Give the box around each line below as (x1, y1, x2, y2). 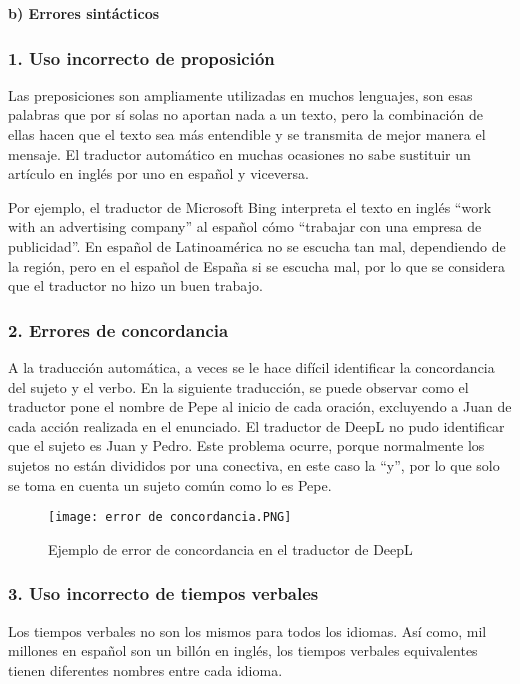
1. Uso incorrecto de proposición (8, 45, 275, 70)
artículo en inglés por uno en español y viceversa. (8, 163, 309, 184)
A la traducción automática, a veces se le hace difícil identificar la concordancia (8, 356, 495, 377)
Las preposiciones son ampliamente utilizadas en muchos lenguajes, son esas (8, 84, 473, 105)
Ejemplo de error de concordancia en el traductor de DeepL (48, 538, 413, 559)
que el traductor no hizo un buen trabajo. (8, 275, 263, 296)
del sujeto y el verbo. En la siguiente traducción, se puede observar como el (8, 376, 469, 397)
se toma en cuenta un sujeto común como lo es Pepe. (8, 474, 332, 495)
